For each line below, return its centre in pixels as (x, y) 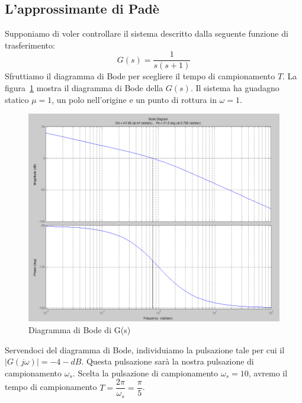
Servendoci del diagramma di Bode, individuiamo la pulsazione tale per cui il (145, 349)
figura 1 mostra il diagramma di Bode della (84, 88)
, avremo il (268, 373)
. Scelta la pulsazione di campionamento (145, 373)
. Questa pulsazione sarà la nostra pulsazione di (168, 361)
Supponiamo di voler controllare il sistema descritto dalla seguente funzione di (147, 33)
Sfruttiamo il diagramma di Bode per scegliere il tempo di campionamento (140, 76)
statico (17, 99)
